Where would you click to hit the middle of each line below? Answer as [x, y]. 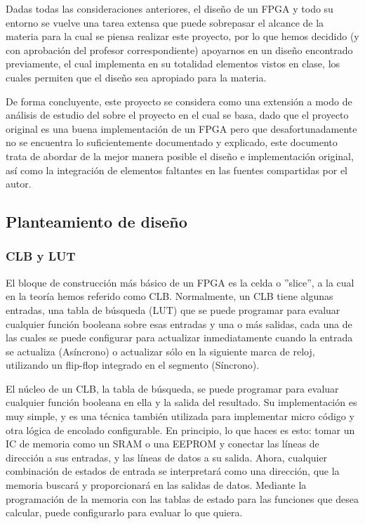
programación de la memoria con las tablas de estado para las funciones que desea [182, 498]
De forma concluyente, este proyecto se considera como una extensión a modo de [179, 101]
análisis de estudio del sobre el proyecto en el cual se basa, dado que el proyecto [177, 115]
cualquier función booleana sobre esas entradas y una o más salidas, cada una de [179, 323]
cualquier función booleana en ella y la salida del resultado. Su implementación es [181, 402]
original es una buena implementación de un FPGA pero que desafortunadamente [181, 128]
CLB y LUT [41, 256]
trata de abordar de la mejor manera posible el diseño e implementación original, [180, 156]
